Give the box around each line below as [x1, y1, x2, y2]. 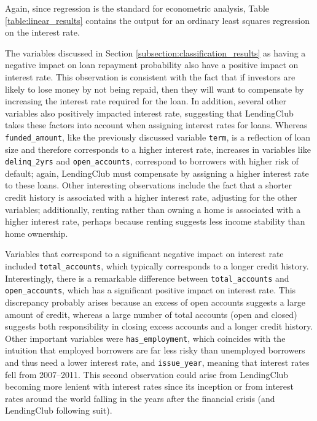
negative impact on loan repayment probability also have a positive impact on [5, 58, 299, 71]
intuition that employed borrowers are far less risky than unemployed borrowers [5, 344, 305, 357]
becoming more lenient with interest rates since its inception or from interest [5, 380, 294, 393]
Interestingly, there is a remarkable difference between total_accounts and [5, 271, 289, 284]
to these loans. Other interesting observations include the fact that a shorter [5, 179, 292, 191]
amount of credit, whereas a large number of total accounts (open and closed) [5, 307, 297, 320]
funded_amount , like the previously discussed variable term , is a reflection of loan [5, 130, 311, 143]
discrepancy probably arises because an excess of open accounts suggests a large [5, 295, 305, 308]
